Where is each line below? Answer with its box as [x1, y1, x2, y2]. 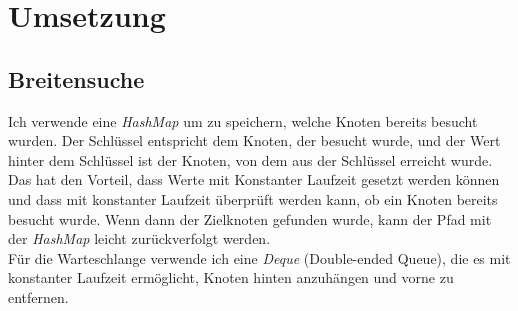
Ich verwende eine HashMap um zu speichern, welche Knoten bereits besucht [8, 110, 478, 131]
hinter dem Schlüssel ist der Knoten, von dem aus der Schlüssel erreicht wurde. [8, 149, 493, 170]
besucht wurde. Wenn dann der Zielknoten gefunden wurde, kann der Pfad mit [8, 208, 492, 229]
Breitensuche [8, 63, 145, 94]
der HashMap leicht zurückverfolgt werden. [8, 228, 271, 249]
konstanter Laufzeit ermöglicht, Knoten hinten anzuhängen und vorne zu [8, 267, 454, 288]
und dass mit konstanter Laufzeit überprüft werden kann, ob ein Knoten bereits [8, 188, 498, 209]
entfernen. [8, 286, 69, 307]
